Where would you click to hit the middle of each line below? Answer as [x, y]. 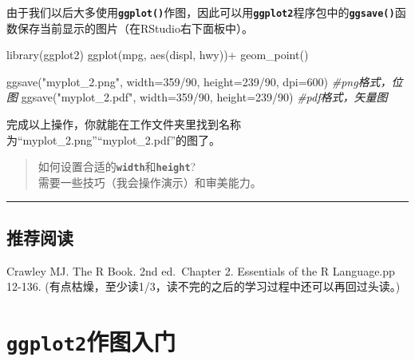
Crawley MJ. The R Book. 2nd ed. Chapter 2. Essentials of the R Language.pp [201, 270]
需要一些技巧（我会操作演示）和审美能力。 [150, 182]
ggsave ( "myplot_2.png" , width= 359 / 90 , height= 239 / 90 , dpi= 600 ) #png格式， [199, 81]
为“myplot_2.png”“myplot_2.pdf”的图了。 [113, 139]
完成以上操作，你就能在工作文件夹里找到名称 [124, 124]
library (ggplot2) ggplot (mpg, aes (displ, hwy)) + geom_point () [158, 55]
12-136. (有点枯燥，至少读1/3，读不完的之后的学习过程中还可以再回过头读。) [204, 286]
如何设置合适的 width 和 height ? [117, 167]
